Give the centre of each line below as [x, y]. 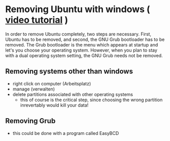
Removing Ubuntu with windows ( [78, 9]
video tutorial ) [37, 20]
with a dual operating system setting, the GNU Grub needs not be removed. [84, 55]
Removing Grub [30, 121]
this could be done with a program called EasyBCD [66, 133]
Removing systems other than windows [69, 72]
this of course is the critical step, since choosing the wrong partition [91, 100]
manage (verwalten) [33, 89]
